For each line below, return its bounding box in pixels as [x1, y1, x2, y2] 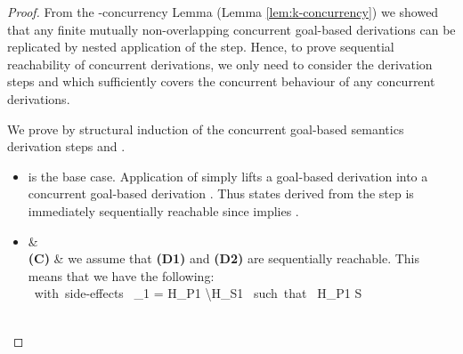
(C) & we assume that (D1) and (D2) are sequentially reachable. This [28, 249, 419, 268]
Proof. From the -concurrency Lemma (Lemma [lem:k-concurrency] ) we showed [7, 3, 439, 20]
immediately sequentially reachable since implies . [28, 201, 299, 220]
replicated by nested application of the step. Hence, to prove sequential [7, 37, 394, 56]
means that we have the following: [28, 266, 215, 285]
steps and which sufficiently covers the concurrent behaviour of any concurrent [7, 72, 435, 91]
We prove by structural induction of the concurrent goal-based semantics [7, 119, 404, 138]
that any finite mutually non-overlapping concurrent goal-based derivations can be [7, 20, 456, 38]
